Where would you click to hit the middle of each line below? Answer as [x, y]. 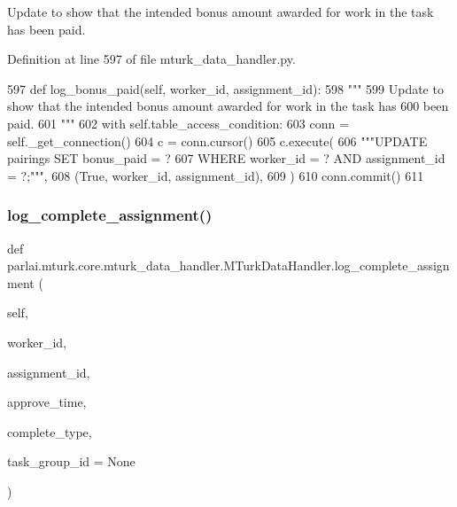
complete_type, [50, 431]
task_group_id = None [71, 461]
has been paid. [46, 29]
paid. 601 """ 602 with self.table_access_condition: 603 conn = [178, 123]
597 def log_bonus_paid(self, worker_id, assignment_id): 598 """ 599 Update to [225, 88]
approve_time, [47, 402]
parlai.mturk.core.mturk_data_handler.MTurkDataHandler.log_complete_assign [228, 265]
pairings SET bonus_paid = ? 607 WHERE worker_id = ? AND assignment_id [226, 158]
